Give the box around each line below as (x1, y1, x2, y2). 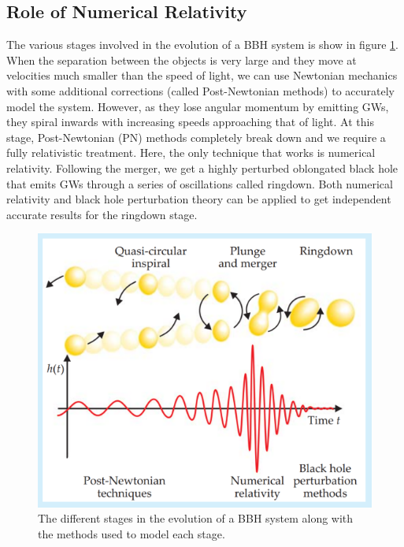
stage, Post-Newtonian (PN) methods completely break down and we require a (6, 128, 386, 145)
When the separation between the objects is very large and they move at (6, 51, 357, 68)
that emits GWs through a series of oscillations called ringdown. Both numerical (6, 175, 393, 192)
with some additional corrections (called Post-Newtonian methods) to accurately (6, 82, 395, 99)
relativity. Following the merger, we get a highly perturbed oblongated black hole (6, 159, 398, 176)
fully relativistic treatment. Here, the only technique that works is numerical (6, 144, 376, 161)
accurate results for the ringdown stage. (6, 206, 198, 222)
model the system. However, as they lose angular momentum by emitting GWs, (6, 98, 389, 114)
